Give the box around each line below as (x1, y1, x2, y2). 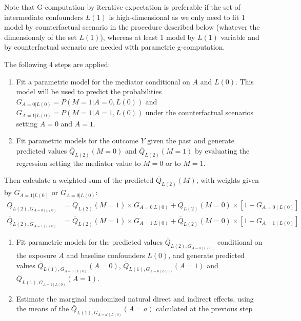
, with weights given (196, 175, 259, 185)
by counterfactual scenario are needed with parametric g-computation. (4, 41, 225, 52)
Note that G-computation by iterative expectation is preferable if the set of (4, 2, 240, 12)
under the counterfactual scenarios (145, 107, 254, 118)
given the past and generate (147, 135, 234, 146)
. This (235, 76, 254, 87)
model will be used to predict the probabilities (16, 86, 162, 97)
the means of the (16, 303, 69, 314)
